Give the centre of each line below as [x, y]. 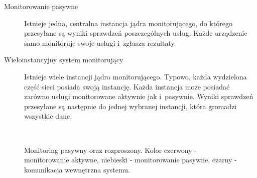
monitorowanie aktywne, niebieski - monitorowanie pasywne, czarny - [131, 160]
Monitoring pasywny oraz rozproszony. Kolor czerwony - [110, 150]
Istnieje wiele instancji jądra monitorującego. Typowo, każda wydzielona [136, 76]
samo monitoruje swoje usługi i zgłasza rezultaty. [100, 42]
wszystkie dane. [48, 116]
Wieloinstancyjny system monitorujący [64, 60]
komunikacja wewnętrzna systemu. [77, 169]
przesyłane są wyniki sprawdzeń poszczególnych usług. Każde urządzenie [136, 33]
